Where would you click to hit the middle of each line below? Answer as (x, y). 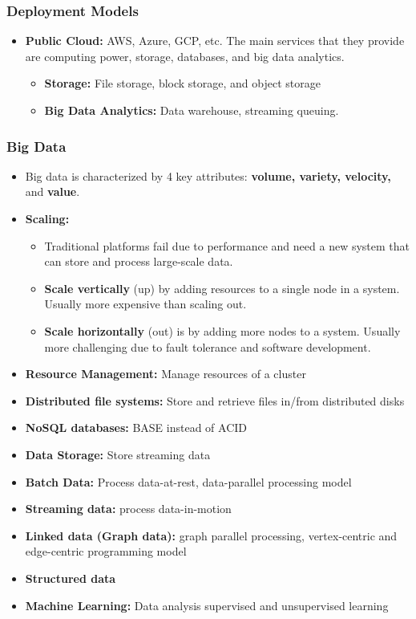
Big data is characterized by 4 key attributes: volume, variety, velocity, (208, 175)
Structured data (71, 578)
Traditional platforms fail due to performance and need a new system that (227, 245)
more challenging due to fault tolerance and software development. (208, 346)
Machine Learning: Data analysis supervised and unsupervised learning (207, 605)
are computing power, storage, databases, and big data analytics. (185, 56)
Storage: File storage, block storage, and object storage (182, 83)
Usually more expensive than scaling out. (145, 304)
